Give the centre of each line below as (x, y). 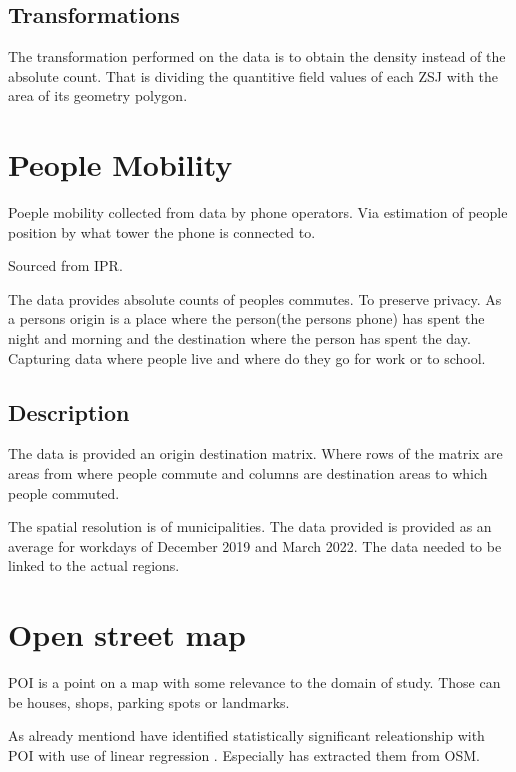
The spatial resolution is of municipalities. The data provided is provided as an (250, 526)
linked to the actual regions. (94, 565)
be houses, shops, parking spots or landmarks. (149, 701)
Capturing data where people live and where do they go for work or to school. (247, 357)
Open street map (127, 634)
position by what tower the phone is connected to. (162, 231)
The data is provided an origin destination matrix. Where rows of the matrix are (255, 453)
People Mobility (120, 164)
